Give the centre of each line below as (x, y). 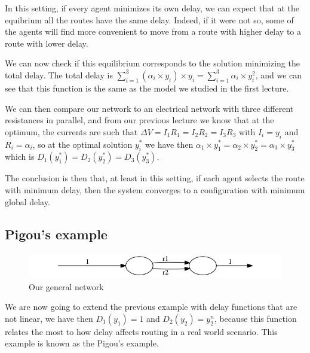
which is (20, 156)
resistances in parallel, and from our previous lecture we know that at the (139, 120)
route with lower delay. (47, 43)
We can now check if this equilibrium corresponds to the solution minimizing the (152, 63)
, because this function (255, 318)
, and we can (279, 74)
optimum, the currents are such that (71, 131)
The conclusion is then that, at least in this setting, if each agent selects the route (155, 178)
